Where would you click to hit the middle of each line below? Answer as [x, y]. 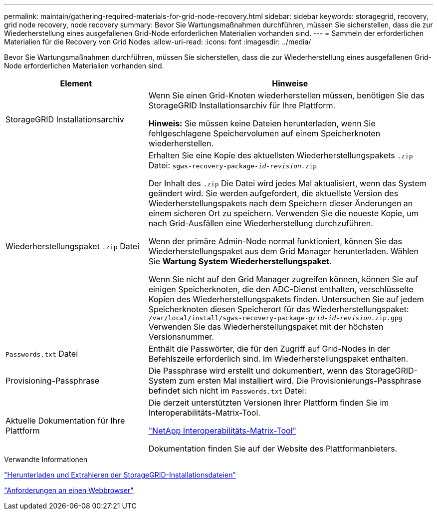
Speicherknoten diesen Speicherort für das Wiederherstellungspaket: [279, 309]
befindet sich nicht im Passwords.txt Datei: [227, 391]
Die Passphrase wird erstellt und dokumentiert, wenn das [256, 371]
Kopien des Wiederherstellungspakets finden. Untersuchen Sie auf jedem [286, 299]
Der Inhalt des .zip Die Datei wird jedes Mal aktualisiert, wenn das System [287, 183]
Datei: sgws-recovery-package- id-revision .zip [233, 165]
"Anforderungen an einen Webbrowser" [69, 490]
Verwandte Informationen [46, 459]
